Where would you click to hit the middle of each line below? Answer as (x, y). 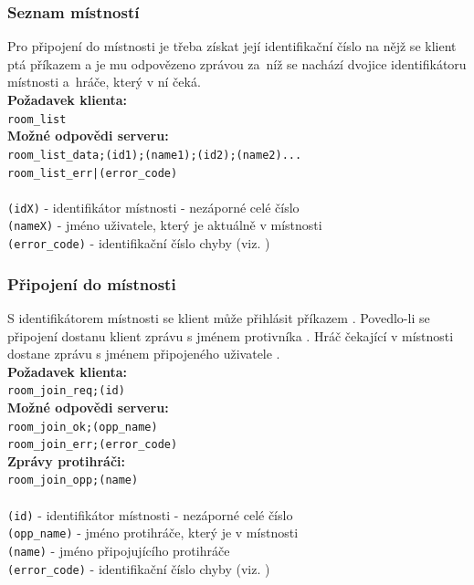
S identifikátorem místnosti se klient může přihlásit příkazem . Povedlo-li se (219, 317)
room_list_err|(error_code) (93, 173)
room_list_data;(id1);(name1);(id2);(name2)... (155, 155)
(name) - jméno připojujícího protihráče (119, 551)
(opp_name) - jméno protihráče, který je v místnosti (153, 533)
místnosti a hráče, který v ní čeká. (104, 82)
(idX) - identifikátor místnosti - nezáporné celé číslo (153, 207)
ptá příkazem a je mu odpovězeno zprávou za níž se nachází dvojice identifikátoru (237, 63)
